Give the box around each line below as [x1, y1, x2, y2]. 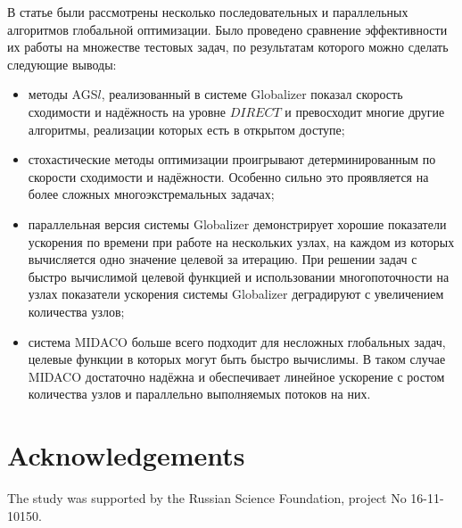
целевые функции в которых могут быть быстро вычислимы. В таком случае [28, 350, 446, 368]
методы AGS [28, 85, 98, 103]
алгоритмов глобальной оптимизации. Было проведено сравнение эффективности [7, 20, 448, 38]
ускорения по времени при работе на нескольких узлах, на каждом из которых [28, 232, 455, 251]
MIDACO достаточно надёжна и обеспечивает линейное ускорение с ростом [28, 367, 445, 385]
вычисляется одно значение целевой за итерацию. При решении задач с [28, 250, 417, 268]
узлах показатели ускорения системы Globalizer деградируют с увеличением [28, 285, 444, 303]
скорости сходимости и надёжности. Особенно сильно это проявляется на [28, 167, 429, 186]
